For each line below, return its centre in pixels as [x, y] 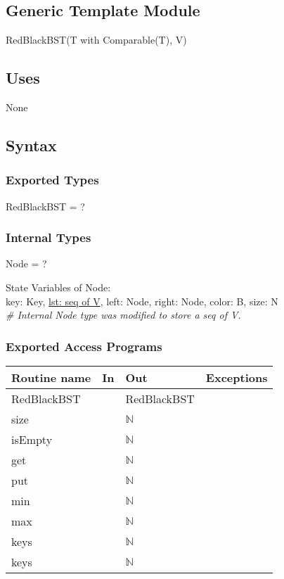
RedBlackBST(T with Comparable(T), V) [96, 40]
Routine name [51, 377]
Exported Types [52, 180]
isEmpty [32, 439]
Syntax [31, 145]
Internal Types [49, 237]
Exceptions [237, 377]
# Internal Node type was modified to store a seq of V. [123, 315]
